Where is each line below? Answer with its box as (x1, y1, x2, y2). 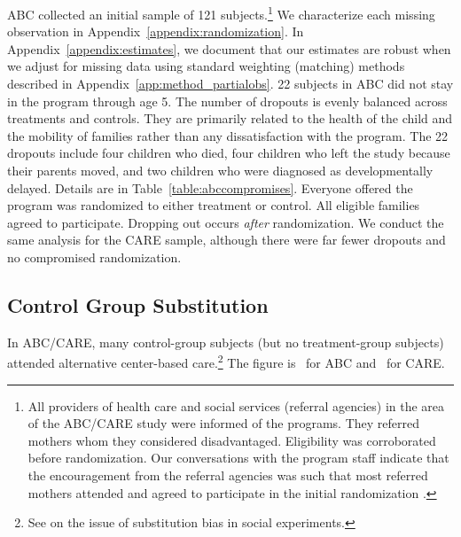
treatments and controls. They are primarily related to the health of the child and (7, 109, 453, 128)
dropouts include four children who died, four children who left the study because (7, 144, 450, 162)
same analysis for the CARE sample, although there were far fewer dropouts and (7, 230, 446, 249)
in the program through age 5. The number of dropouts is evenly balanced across (7, 91, 448, 110)
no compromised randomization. (7, 247, 182, 266)
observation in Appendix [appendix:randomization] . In (7, 22, 304, 41)
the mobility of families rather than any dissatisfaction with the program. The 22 (7, 126, 449, 144)
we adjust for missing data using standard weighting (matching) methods (7, 57, 405, 75)
